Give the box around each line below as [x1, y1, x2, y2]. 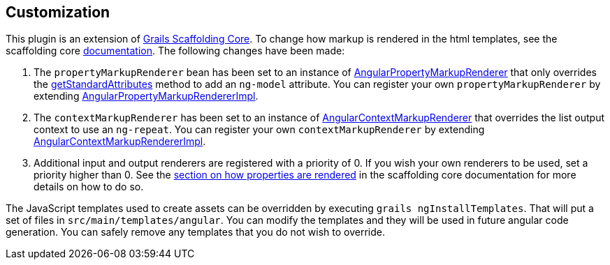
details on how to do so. [34, 181, 144, 193]
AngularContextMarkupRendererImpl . [34, 135, 206, 148]
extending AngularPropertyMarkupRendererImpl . [34, 90, 259, 103]
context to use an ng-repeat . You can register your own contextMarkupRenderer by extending [34, 123, 485, 136]
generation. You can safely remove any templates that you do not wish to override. [6, 226, 385, 238]
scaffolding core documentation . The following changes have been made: [6, 45, 345, 57]
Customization [6, 3, 110, 21]
